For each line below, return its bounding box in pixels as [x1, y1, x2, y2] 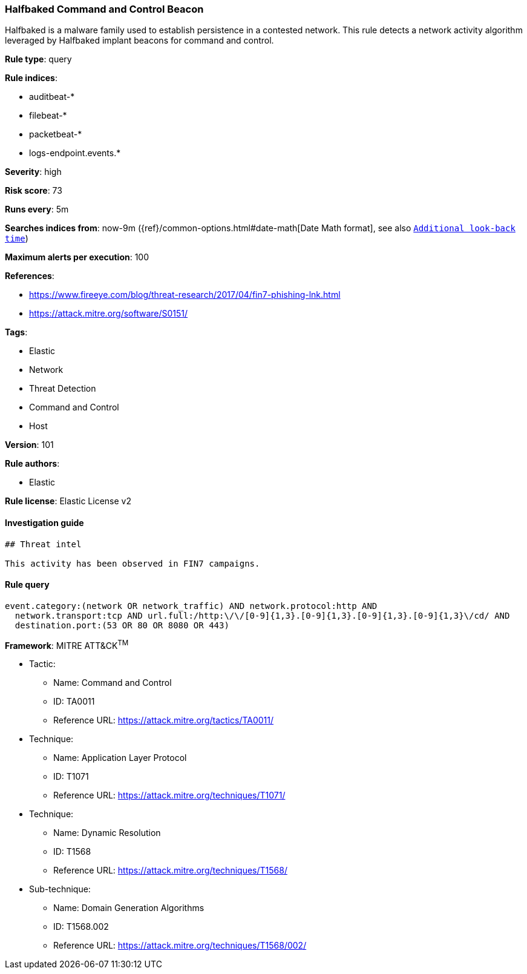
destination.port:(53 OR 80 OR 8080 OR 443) [15, 620, 229, 630]
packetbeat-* [29, 129, 82, 140]
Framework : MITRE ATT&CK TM [5, 638, 129, 651]
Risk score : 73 [5, 185, 62, 196]
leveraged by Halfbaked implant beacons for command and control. [5, 35, 274, 46]
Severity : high [5, 166, 62, 177]
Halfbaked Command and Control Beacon [5, 3, 204, 15]
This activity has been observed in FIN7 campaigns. [5, 558, 260, 568]
